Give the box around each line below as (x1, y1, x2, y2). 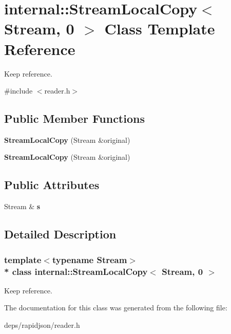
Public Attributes (4, 177, 100, 193)
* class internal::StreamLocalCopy (4, 265, 148, 277)
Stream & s (4, 201, 41, 212)
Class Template (104, 18, 215, 39)
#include (4, 85, 33, 96)
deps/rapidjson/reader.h (4, 319, 80, 330)
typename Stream (52, 253, 127, 266)
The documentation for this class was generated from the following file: (4, 302, 227, 313)
